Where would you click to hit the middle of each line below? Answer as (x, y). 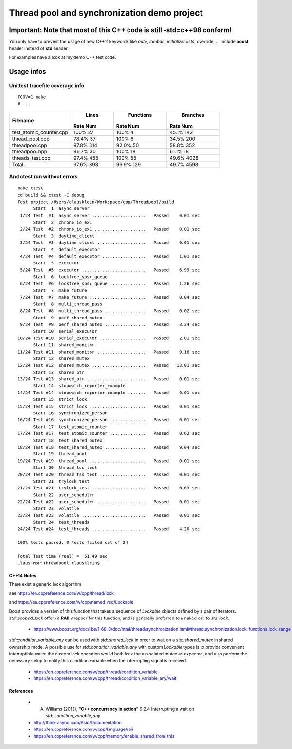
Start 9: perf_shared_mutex (68, 318)
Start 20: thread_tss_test (65, 468)
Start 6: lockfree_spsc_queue (70, 277)
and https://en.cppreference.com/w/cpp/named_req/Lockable (71, 602)
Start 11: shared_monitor (64, 345)
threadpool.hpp (29, 151)
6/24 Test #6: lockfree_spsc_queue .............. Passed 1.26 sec (110, 283)
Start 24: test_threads (61, 522)
